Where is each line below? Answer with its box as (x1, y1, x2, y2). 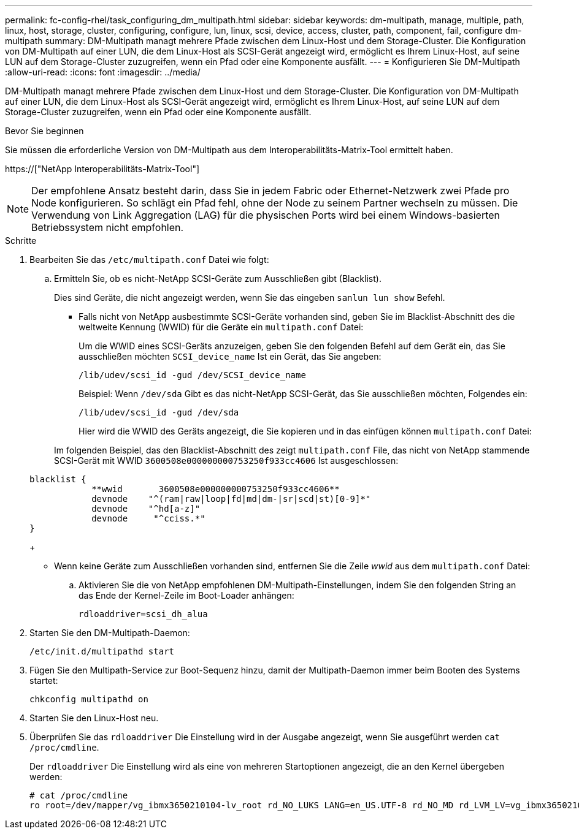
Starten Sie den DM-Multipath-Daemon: (29, 627, 190, 638)
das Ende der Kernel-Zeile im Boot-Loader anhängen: (79, 590, 294, 601)
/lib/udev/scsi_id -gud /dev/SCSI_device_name (79, 370, 306, 380)
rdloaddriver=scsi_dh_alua (79, 609, 208, 619)
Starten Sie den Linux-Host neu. (29, 713, 159, 723)
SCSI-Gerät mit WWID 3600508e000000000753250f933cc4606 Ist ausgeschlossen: (54, 455, 399, 466)
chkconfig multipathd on (29, 694, 148, 704)
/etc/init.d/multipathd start (29, 646, 175, 656)
